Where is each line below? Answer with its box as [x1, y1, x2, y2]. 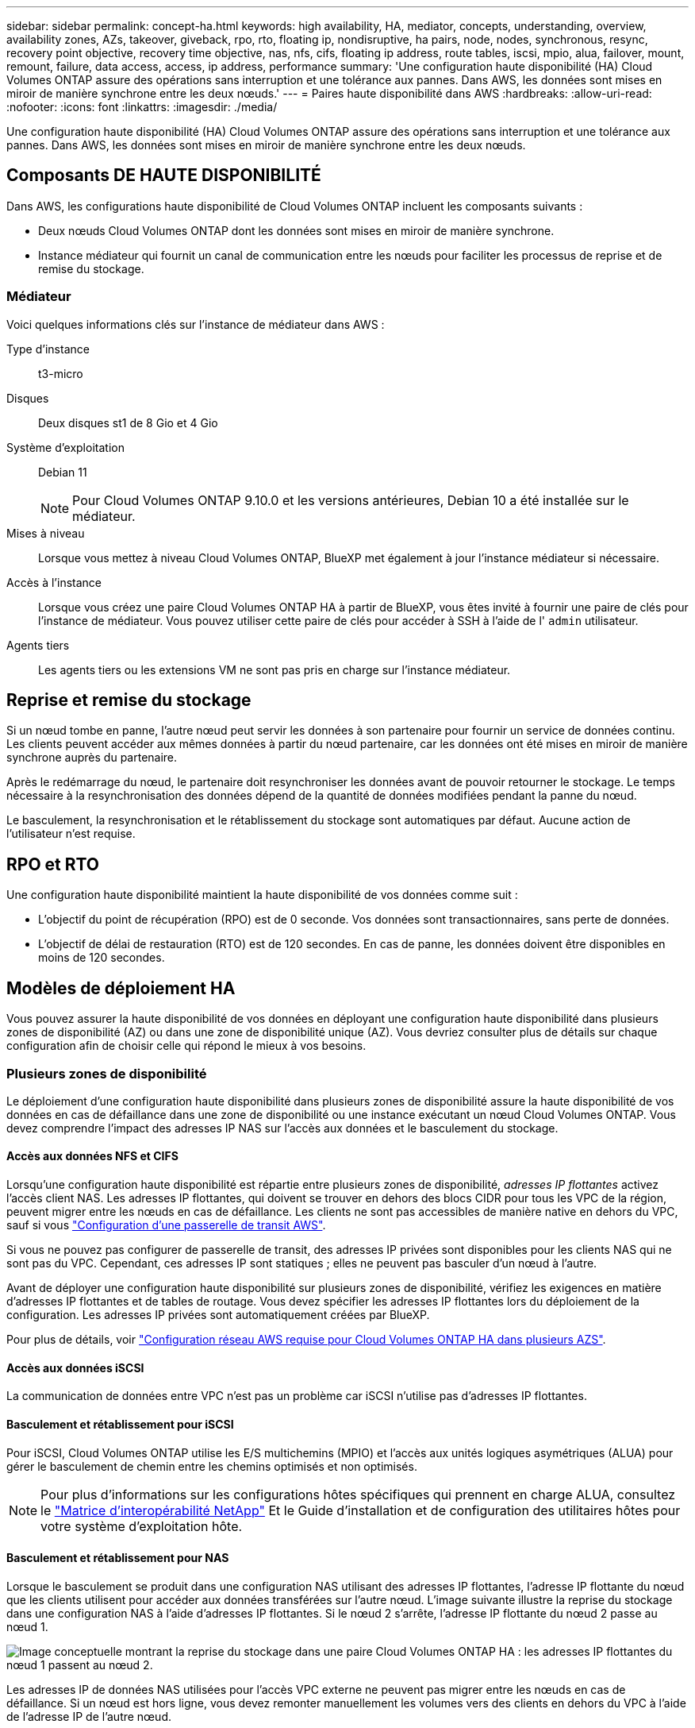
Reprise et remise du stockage [6, 690, 252, 711]
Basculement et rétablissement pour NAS [6, 1551, 229, 1565]
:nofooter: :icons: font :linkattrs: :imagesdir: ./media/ [6, 100, 278, 114]
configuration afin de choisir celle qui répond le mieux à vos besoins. [6, 1039, 367, 1053]
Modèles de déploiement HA [6, 978, 236, 998]
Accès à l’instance [6, 575, 102, 589]
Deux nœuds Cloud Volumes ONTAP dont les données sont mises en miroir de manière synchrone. [38, 223, 555, 237]
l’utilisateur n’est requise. [6, 827, 136, 841]
